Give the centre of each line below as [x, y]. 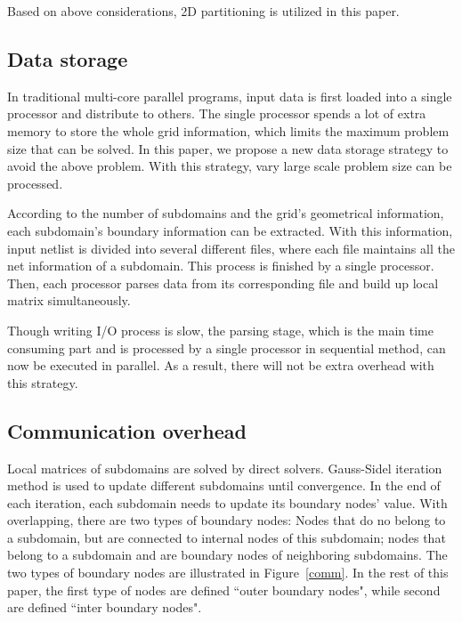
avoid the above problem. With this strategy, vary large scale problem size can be [230, 166]
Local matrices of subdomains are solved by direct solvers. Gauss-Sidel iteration [225, 468]
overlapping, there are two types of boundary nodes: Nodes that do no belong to [227, 520]
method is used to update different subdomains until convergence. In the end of [224, 485]
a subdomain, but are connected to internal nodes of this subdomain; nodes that [227, 537]
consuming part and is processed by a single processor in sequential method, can [227, 347]
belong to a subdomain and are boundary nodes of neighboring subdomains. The [227, 555]
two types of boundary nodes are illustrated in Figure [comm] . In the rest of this [228, 573]
